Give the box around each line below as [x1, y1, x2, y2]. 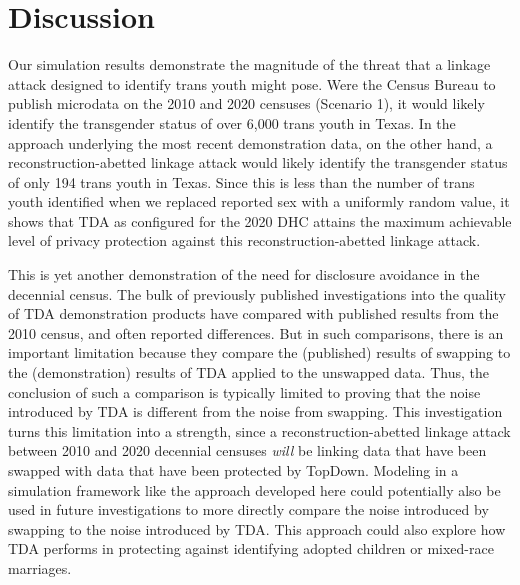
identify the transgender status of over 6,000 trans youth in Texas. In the [8, 112, 456, 133]
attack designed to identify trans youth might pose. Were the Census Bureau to [8, 73, 496, 94]
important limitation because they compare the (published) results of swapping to [8, 342, 511, 363]
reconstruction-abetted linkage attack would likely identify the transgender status [8, 152, 508, 173]
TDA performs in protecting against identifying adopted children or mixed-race [8, 538, 494, 559]
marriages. [8, 557, 72, 578]
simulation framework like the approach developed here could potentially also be [8, 479, 501, 500]
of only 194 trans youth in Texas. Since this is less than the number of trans [8, 171, 475, 192]
